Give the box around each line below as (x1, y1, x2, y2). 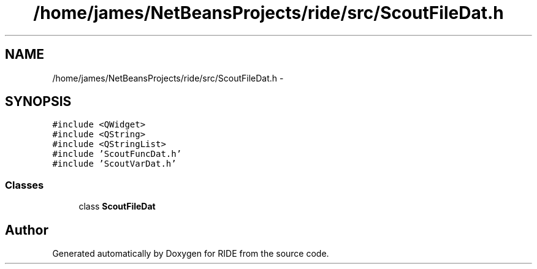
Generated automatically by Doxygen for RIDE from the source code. (52, 248, 329, 259)
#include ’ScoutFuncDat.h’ (52, 149, 182, 159)
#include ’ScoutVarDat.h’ (52, 159, 177, 169)
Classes (5, 178, 44, 191)
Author (5, 222, 48, 238)
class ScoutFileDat (78, 201, 156, 212)
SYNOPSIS (5, 94, 72, 110)
